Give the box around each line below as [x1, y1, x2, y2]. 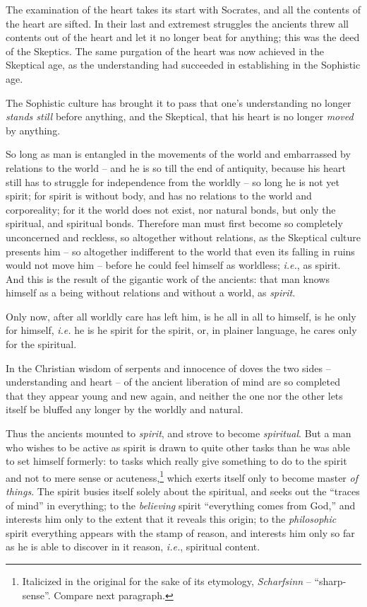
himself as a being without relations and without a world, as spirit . [6, 285, 296, 300]
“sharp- [314, 574, 347, 589]
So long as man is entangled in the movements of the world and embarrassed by [6, 146, 351, 161]
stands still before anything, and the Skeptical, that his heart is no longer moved [6, 109, 354, 124]
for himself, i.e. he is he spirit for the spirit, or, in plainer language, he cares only [6, 323, 357, 337]
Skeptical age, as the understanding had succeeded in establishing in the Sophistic [6, 57, 361, 72]
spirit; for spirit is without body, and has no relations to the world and [6, 188, 312, 203]
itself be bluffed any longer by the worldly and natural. [6, 402, 243, 417]
